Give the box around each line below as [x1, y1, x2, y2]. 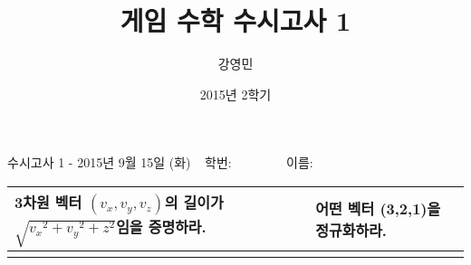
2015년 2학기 [199, 84, 272, 103]
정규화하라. [315, 219, 387, 241]
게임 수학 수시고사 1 [120, 2, 351, 39]
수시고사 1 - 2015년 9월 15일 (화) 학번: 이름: [7, 153, 313, 172]
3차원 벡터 [14, 191, 82, 213]
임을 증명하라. [116, 215, 207, 237]
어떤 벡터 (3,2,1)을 [315, 197, 441, 219]
